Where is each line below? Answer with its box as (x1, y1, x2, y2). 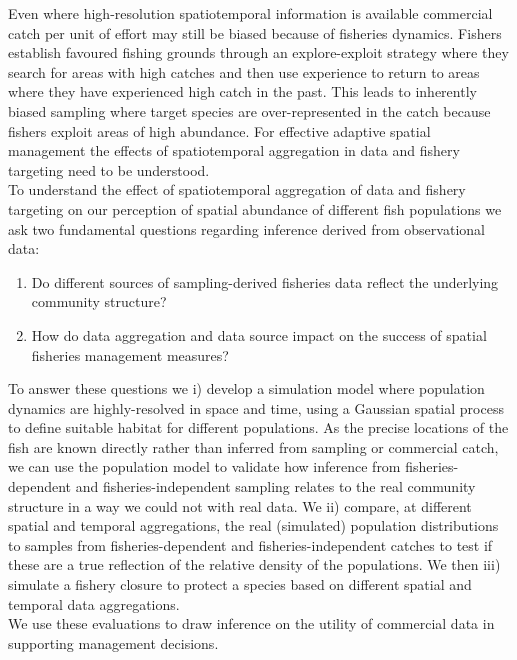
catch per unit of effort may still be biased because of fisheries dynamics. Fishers (8, 22, 502, 43)
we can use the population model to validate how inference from (8, 456, 401, 477)
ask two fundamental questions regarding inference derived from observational (8, 218, 485, 239)
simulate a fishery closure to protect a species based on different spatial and (8, 574, 472, 595)
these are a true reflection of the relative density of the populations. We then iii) (8, 554, 501, 575)
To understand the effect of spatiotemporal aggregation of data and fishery (8, 179, 466, 200)
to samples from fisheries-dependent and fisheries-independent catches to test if (8, 534, 493, 555)
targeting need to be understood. (8, 159, 210, 180)
